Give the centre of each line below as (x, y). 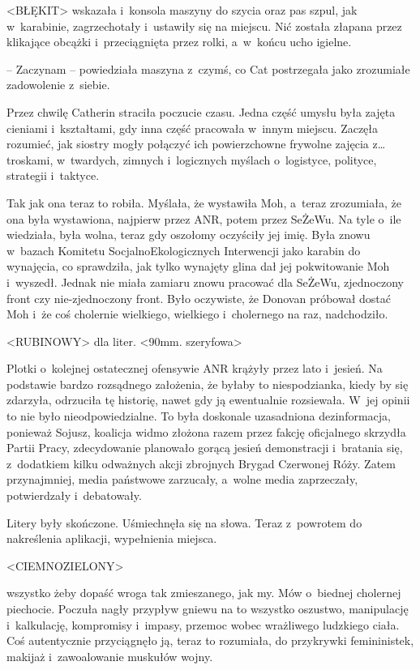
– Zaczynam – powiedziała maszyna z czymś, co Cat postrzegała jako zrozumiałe (208, 68)
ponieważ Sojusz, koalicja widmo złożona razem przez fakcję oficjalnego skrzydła (206, 431)
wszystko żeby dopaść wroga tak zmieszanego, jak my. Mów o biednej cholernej (204, 593)
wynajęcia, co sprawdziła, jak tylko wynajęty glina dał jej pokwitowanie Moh (198, 266)
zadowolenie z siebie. (58, 85)
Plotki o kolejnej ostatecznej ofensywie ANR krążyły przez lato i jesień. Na (195, 368)
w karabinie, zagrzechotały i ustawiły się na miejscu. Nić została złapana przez (204, 26)
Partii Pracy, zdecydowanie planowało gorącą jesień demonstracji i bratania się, (205, 448)
